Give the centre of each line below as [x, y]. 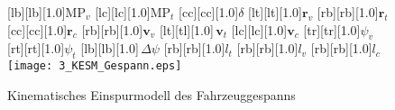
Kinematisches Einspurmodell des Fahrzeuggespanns [152, 94]
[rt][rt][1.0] [36, 48]
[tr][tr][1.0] [332, 29]
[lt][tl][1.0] [186, 29]
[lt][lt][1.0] [275, 12]
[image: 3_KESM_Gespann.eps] [95, 66]
